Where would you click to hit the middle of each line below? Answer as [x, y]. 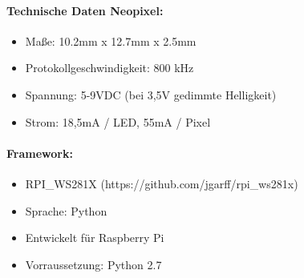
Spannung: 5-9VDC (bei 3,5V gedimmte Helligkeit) [151, 94]
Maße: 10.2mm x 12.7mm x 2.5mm [111, 40]
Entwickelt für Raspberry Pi [95, 238]
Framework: [40, 153]
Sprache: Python [66, 210]
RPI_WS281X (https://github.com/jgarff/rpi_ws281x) [162, 183]
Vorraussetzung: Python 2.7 [93, 264]
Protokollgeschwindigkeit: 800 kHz [109, 68]
